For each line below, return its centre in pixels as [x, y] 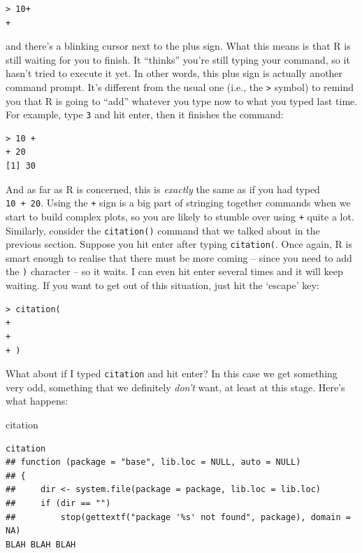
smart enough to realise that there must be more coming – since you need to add [179, 257]
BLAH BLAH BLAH [41, 544]
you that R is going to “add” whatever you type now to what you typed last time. [182, 100]
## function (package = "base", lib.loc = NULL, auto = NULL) [153, 462]
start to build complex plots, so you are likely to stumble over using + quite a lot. [180, 216]
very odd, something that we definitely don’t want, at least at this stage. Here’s [175, 387]
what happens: [37, 401]
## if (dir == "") [58, 503]
